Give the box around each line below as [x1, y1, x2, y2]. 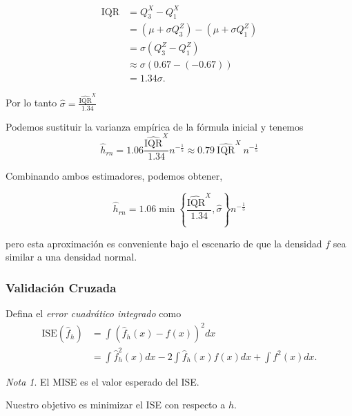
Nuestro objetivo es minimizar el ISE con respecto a [6, 397, 226, 412]
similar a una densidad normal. [6, 249, 137, 264]
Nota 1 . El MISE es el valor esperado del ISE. [6, 374, 199, 388]
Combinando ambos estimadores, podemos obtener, [6, 169, 223, 183]
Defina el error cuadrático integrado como [6, 305, 182, 320]
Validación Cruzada [6, 278, 117, 296]
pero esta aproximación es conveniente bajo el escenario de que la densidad [6, 236, 322, 250]
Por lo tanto [6, 95, 57, 110]
